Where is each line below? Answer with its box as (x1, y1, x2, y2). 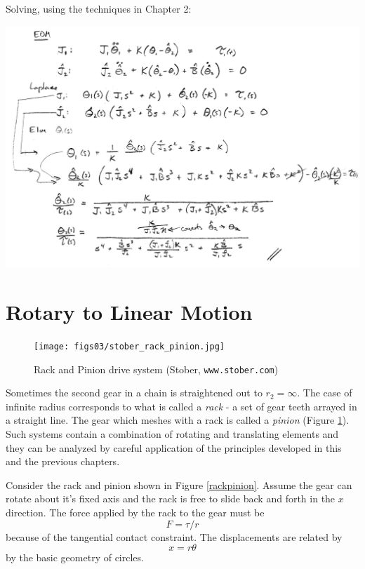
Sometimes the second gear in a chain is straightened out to (6, 385, 263, 400)
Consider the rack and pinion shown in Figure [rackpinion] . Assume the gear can (6, 477, 352, 492)
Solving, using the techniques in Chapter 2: (6, 1, 192, 15)
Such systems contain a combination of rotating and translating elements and (6, 426, 339, 441)
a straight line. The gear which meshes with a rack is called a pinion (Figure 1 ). (6, 413, 350, 427)
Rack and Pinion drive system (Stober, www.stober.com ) (34, 361, 279, 376)
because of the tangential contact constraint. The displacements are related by (6, 529, 343, 544)
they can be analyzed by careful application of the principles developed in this (6, 440, 342, 455)
